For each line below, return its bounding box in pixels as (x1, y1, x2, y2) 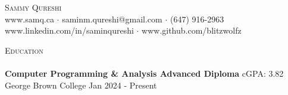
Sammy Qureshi (5, 1, 62, 13)
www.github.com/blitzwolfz (142, 24, 242, 37)
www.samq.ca (5, 12, 54, 25)
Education (5, 44, 43, 56)
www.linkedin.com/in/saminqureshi (5, 24, 134, 37)
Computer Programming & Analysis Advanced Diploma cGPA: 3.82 (5, 67, 284, 79)
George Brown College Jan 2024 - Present (5, 78, 157, 91)
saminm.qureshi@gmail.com (62, 12, 162, 25)
